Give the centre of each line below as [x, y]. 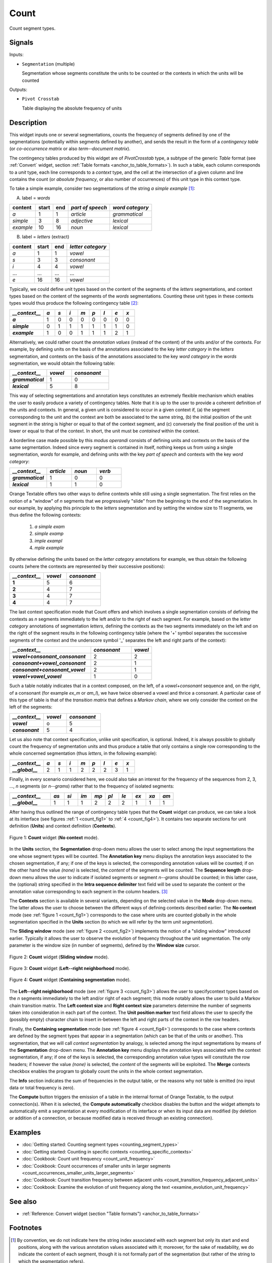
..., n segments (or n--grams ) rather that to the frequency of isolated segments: [92, 786]
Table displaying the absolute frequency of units [72, 108]
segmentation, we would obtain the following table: [62, 363]
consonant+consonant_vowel [49, 670]
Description [28, 123]
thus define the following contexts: [45, 515]
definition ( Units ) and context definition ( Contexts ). [63, 826]
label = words [36, 198]
